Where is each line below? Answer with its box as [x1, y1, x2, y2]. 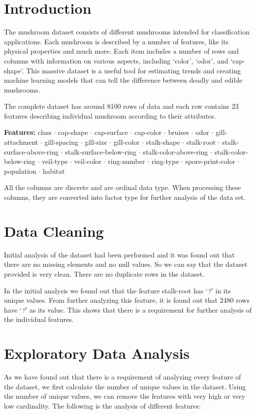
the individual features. [4, 314, 74, 324]
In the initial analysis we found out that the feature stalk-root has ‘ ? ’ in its [4, 285, 231, 295]
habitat [42, 165, 65, 176]
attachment [4, 137, 38, 147]
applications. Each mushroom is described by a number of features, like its [4, 36, 229, 46]
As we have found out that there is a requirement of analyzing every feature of [4, 372, 241, 382]
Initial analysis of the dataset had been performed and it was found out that [4, 249, 235, 259]
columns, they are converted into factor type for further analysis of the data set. [4, 192, 246, 202]
